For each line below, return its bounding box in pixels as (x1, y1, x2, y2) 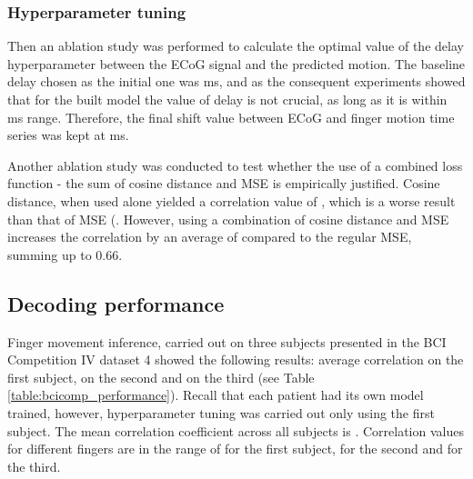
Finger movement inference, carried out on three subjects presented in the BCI (7, 332, 447, 351)
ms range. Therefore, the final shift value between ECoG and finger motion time (7, 107, 455, 126)
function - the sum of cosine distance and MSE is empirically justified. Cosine (7, 174, 440, 193)
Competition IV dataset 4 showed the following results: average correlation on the (7, 350, 464, 369)
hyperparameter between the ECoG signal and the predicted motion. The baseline (7, 54, 466, 73)
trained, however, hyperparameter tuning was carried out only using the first (7, 403, 435, 422)
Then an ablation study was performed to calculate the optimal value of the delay (7, 36, 464, 55)
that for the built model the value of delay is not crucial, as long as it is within (7, 90, 448, 108)
